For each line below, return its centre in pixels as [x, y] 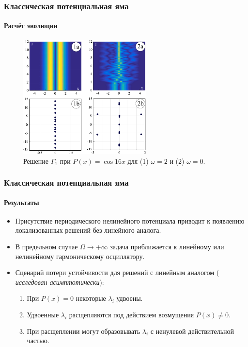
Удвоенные [43, 315]
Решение [36, 161]
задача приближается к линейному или [167, 247]
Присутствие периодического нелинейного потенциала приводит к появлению [130, 220]
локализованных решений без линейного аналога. [88, 230]
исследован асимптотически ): [60, 282]
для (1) [138, 161]
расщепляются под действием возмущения [132, 315]
